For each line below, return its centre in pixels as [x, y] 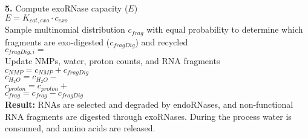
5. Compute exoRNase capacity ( [67, 8]
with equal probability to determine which [225, 29]
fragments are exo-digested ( [57, 41]
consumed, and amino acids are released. [80, 128]
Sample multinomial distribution [65, 29]
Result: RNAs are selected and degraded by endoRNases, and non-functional [149, 104]
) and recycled [162, 41]
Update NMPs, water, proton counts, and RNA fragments [113, 61]
